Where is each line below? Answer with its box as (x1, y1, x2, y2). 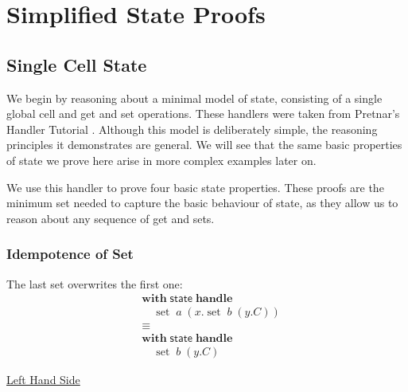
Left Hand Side (6, 371, 80, 388)
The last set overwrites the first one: (6, 275, 183, 292)
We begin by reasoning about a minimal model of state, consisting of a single (6, 89, 383, 106)
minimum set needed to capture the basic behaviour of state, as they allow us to (6, 194, 398, 211)
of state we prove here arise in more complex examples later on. (6, 151, 317, 168)
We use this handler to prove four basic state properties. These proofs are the (6, 178, 384, 195)
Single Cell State (6, 52, 147, 76)
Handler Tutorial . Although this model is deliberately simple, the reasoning (6, 120, 378, 137)
